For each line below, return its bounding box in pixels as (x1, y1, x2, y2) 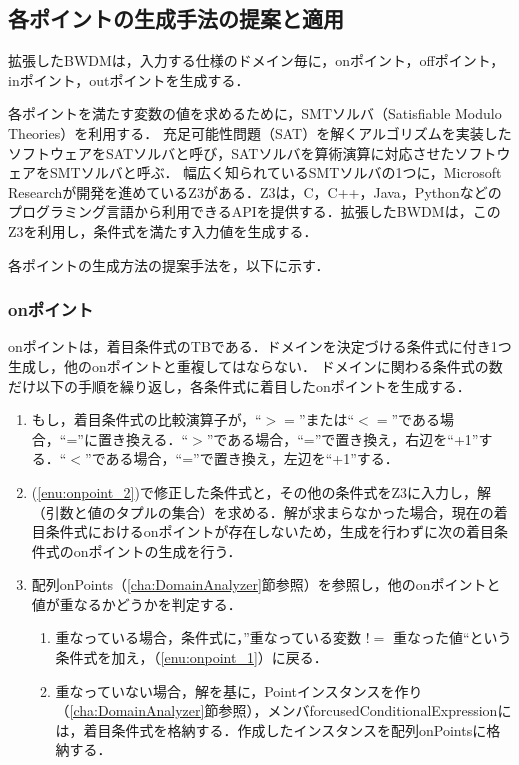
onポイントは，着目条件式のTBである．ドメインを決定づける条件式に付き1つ (8, 336, 512, 357)
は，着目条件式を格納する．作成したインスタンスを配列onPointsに (55, 719, 487, 740)
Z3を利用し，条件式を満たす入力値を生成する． (8, 220, 318, 241)
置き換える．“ (97, 428, 189, 449)
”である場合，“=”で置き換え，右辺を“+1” (206, 428, 479, 449)
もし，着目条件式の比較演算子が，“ (31, 409, 262, 430)
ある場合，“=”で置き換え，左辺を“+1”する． (105, 448, 399, 469)
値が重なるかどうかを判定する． (31, 593, 242, 614)
